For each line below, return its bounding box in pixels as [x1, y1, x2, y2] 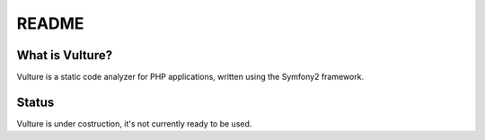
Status [16, 94, 55, 109]
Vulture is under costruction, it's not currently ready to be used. [16, 118, 252, 129]
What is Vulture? [16, 48, 112, 63]
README [16, 13, 84, 33]
